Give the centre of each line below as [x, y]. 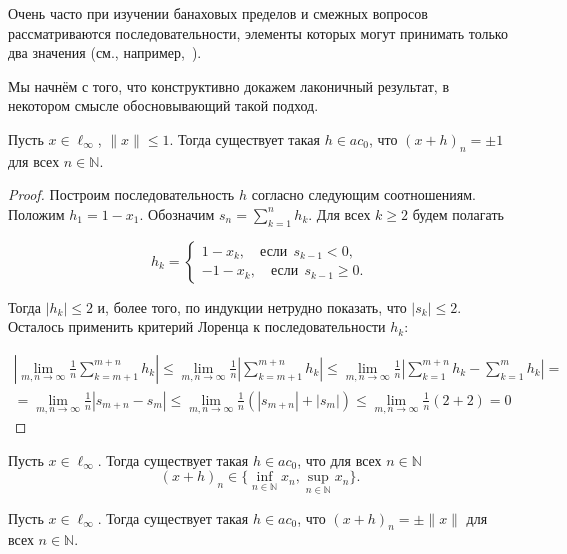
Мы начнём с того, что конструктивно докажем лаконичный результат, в [229, 85]
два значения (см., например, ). [105, 52]
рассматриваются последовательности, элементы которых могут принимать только [258, 32]
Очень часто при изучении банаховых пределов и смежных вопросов [218, 13]
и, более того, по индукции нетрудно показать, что [252, 306]
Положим [36, 213]
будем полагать [458, 213]
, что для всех [339, 459]
